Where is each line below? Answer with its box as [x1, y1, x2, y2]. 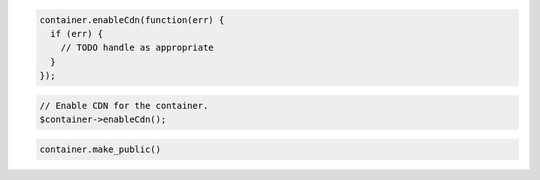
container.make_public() [39, 143, 162, 155]
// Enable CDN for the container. [39, 100, 209, 111]
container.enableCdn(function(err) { [39, 14, 225, 25]
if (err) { [50, 28, 104, 39]
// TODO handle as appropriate [60, 42, 214, 54]
